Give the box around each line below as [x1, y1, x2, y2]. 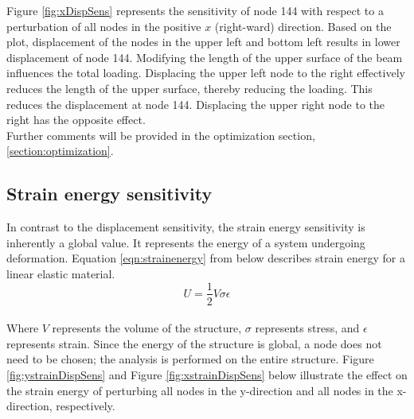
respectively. [56, 398, 115, 414]
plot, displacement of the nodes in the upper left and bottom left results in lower [6, 33, 400, 50]
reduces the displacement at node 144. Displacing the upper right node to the [6, 95, 385, 112]
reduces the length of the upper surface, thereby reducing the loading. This [6, 80, 373, 96]
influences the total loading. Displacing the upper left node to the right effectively [6, 64, 405, 81]
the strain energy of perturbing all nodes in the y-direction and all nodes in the [6, 382, 393, 398]
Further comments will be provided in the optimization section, [6, 126, 315, 143]
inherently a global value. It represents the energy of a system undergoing [6, 234, 365, 250]
